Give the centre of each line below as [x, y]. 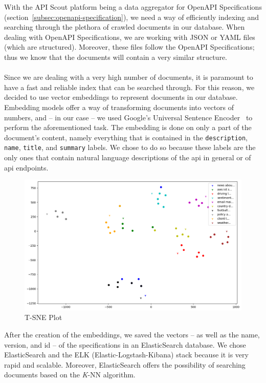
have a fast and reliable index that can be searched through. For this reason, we [129, 87]
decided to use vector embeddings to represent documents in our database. [121, 97]
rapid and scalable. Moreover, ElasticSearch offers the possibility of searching [125, 364]
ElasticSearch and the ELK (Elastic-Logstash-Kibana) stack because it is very [126, 355]
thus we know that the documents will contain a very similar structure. [116, 57]
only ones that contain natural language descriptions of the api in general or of [128, 157]
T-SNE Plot [43, 317]
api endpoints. [26, 167]
